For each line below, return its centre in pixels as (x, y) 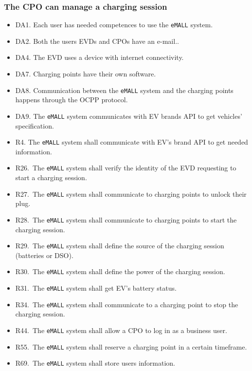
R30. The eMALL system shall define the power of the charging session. (120, 271)
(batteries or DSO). (44, 255)
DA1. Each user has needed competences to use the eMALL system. (114, 25)
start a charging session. (51, 177)
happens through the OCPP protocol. (72, 100)
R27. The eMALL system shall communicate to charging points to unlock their (131, 194)
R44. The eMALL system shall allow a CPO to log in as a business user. (121, 330)
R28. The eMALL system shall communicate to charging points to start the (126, 219)
